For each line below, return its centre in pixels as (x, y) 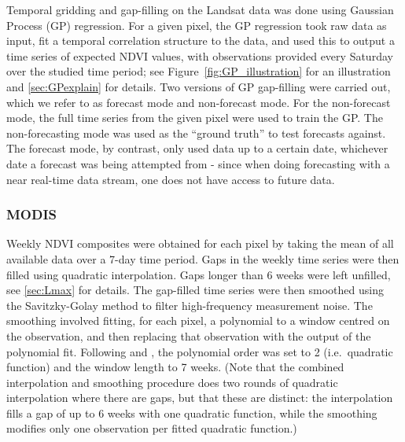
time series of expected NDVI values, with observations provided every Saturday (200, 55)
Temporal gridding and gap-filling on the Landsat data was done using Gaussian (200, 9)
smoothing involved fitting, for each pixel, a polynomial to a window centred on (198, 320)
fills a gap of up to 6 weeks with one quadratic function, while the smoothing (192, 413)
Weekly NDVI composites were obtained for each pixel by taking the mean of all (200, 243)
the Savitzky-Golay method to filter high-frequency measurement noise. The (190, 305)
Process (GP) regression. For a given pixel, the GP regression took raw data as (197, 25)
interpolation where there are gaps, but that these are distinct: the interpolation (200, 398)
